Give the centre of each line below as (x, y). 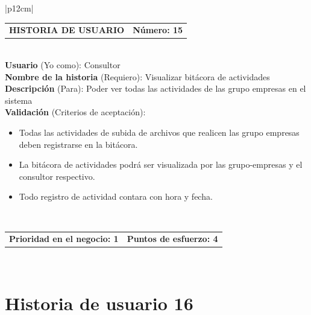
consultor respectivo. (57, 176)
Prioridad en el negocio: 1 (64, 239)
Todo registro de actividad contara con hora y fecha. (116, 196)
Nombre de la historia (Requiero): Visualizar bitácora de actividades (137, 76)
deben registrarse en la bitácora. (78, 144)
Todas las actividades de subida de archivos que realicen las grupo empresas (159, 132)
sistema (19, 100)
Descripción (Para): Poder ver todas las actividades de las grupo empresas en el (155, 88)
